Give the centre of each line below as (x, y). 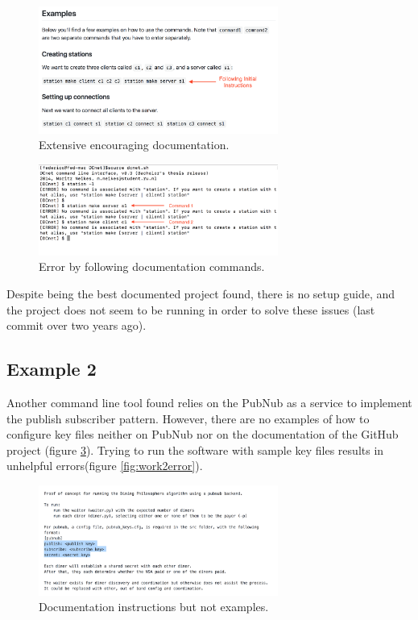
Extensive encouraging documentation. (134, 145)
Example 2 (52, 369)
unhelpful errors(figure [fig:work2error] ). (105, 466)
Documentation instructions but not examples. (154, 607)
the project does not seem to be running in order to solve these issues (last (191, 309)
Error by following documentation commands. (152, 266)
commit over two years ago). (77, 325)
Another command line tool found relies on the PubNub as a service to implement (209, 402)
